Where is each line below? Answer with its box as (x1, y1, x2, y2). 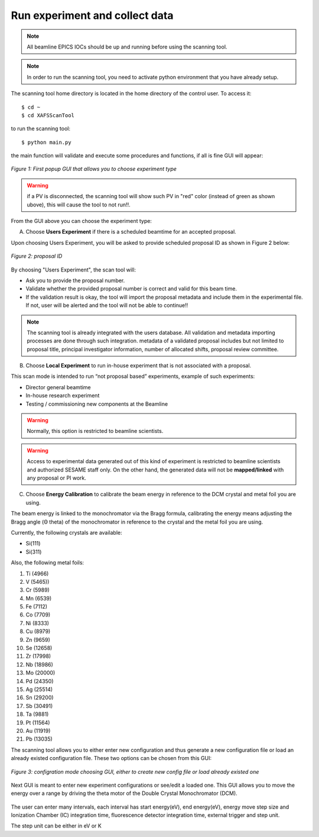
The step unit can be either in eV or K (11, 822, 102, 829)
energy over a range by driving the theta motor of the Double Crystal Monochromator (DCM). (11, 790, 237, 797)
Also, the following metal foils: (11, 559, 84, 566)
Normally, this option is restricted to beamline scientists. (27, 428, 164, 435)
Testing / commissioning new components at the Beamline (25, 400, 168, 408)
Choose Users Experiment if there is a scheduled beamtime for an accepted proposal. (25, 228, 236, 235)
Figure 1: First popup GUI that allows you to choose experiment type (11, 166, 177, 173)
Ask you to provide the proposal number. (25, 277, 125, 284)
